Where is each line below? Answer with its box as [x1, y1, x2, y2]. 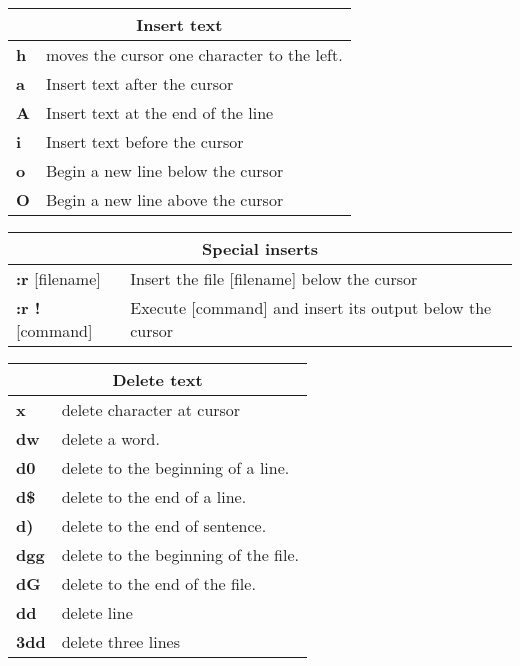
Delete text [112, 368, 203, 391]
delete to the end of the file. [61, 572, 256, 595]
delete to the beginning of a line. [61, 456, 290, 479]
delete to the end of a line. [61, 485, 247, 508]
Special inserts [202, 237, 318, 260]
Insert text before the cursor [45, 130, 244, 153]
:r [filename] [16, 267, 101, 290]
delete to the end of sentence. [61, 514, 267, 537]
